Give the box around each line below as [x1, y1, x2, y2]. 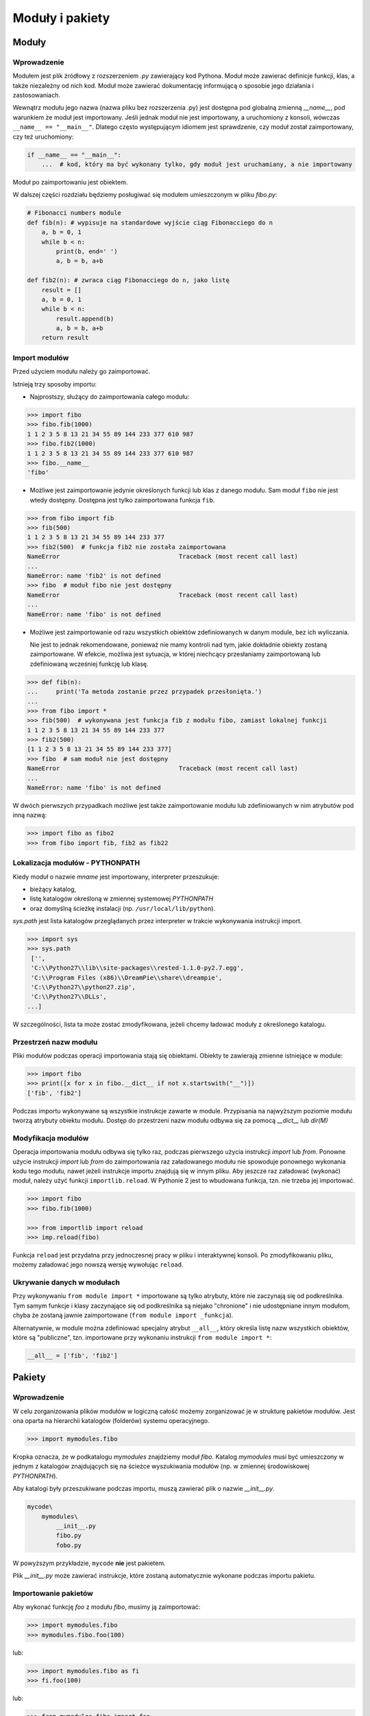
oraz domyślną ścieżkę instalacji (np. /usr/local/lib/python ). [29, 904, 216, 912]
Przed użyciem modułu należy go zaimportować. [12, 367, 151, 375]
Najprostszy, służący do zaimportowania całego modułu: [29, 392, 190, 401]
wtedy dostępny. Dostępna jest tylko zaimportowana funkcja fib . [29, 496, 215, 504]
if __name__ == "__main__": [27, 151, 121, 159]
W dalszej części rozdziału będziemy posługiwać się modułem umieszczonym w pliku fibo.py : [12, 191, 277, 199]
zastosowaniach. [12, 91, 61, 100]
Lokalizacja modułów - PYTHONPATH [12, 858, 140, 868]
